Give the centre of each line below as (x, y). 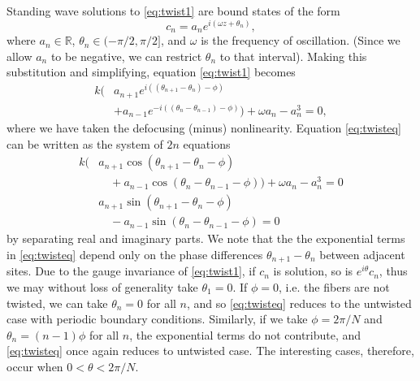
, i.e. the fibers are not (334, 287)
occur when (35, 366)
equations (207, 143)
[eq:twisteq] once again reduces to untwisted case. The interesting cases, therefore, (210, 351)
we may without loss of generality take (102, 287)
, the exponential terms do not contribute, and (245, 334)
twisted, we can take (57, 303)
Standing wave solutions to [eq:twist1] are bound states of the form (173, 11)
